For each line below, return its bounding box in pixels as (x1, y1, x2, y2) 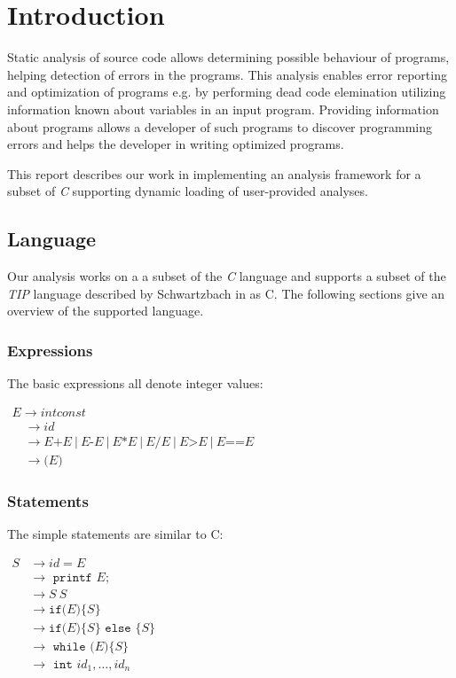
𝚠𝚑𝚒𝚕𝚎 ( (52, 640, 95, 653)
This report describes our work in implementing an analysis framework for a (7, 164, 421, 183)
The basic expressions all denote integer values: (7, 374, 263, 393)
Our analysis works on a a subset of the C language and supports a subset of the (7, 267, 446, 285)
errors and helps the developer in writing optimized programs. (7, 135, 344, 153)
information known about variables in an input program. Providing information (7, 99, 439, 118)
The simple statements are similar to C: (7, 525, 224, 543)
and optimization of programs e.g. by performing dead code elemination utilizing (7, 82, 446, 101)
